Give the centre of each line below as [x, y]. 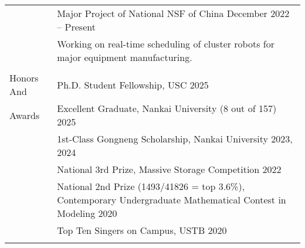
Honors [24, 78]
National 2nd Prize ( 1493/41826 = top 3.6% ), [151, 186]
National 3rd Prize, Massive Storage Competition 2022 [169, 169]
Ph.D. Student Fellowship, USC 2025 [133, 84]
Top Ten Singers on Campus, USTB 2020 [142, 230]
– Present [76, 27]
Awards [25, 115]
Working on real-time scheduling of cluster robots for [166, 44]
